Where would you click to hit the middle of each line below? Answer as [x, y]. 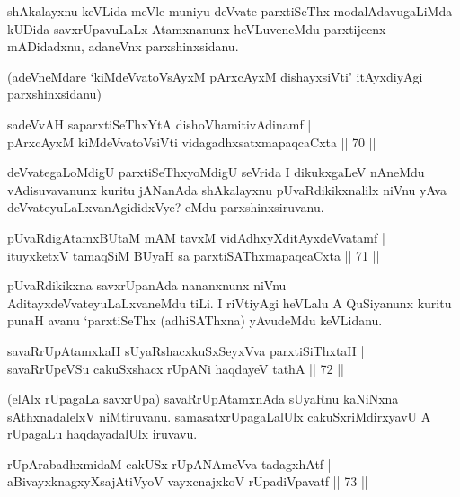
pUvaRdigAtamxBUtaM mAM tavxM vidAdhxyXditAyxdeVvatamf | [196, 237]
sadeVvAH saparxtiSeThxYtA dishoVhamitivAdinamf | [159, 124]
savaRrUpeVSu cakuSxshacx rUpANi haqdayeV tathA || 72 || [176, 368]
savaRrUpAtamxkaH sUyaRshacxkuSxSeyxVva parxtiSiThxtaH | [186, 350]
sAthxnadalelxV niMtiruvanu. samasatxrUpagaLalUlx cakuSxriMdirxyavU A [219, 416]
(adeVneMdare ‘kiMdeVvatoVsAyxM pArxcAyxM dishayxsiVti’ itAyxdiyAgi [215, 76]
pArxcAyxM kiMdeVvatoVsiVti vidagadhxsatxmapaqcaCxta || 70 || [192, 142]
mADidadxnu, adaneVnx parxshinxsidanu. [123, 46]
